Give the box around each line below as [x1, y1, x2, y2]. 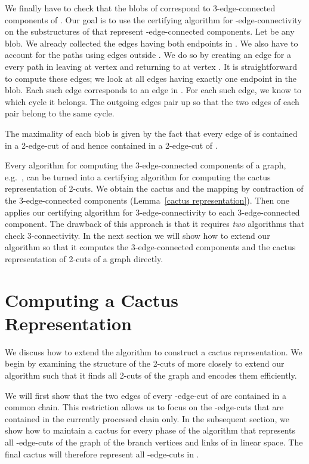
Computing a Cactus [5, 287, 178, 312]
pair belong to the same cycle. [5, 107, 115, 119]
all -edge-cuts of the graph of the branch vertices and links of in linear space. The [5, 435, 303, 448]
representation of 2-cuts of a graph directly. [5, 252, 163, 265]
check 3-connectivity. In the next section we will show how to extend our [5, 229, 270, 241]
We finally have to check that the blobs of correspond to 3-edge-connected [5, 2, 276, 14]
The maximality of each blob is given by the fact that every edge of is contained [5, 127, 298, 139]
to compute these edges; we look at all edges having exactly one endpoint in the [5, 72, 297, 84]
